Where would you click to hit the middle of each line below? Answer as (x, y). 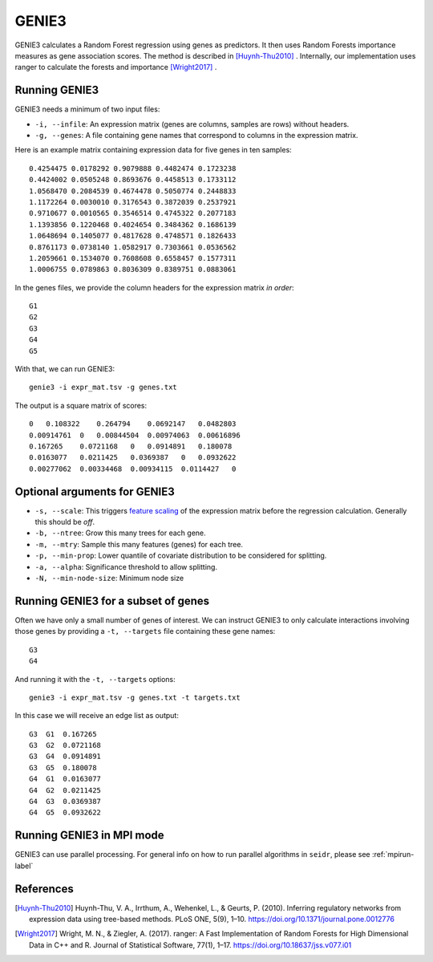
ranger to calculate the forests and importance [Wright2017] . (116, 67)
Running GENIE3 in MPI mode (89, 836)
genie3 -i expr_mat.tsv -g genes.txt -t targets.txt (135, 697)
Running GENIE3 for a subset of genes (112, 601)
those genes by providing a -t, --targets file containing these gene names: (145, 631)
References (44, 889)
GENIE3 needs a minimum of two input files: (87, 109)
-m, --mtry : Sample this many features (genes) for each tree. (139, 544)
